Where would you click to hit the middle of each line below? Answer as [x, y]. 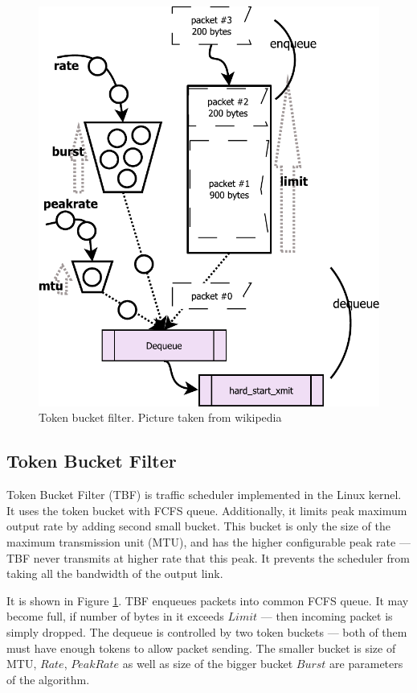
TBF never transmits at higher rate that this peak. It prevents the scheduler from [208, 557]
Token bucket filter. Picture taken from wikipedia [160, 417]
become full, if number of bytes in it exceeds [115, 616]
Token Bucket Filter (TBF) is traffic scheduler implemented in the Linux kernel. [204, 495]
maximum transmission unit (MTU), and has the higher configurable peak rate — [208, 542]
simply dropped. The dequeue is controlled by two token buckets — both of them [207, 631]
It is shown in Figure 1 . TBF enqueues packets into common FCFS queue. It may [208, 600]
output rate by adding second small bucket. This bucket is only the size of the [198, 526]
